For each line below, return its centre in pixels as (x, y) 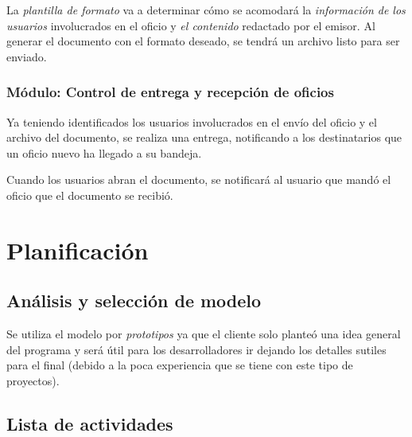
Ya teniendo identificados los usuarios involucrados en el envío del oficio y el (192, 121)
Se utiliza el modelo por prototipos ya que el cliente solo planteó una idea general (204, 334)
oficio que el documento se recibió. (90, 195)
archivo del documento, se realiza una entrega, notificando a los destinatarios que (204, 137)
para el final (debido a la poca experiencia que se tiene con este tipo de (180, 365)
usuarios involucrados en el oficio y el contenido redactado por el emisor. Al (191, 25)
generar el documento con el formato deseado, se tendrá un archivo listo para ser (203, 41)
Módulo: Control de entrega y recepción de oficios (170, 92)
